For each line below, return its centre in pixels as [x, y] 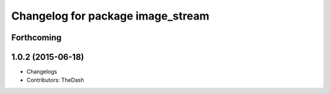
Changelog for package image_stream [110, 16]
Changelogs [42, 72]
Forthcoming [36, 38]
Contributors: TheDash [55, 80]
